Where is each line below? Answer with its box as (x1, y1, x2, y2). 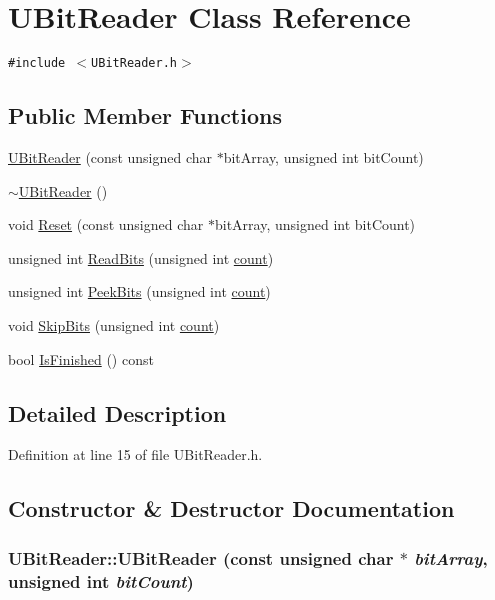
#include (8, 56, 66, 71)
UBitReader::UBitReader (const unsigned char (8, 545, 394, 570)
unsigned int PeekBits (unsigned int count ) (8, 281, 271, 302)
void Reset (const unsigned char (8, 214, 204, 235)
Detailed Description (8, 397, 227, 428)
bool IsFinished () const (8, 348, 154, 369)
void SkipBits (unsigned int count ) (8, 314, 220, 335)
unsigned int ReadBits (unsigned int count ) (8, 247, 274, 268)
